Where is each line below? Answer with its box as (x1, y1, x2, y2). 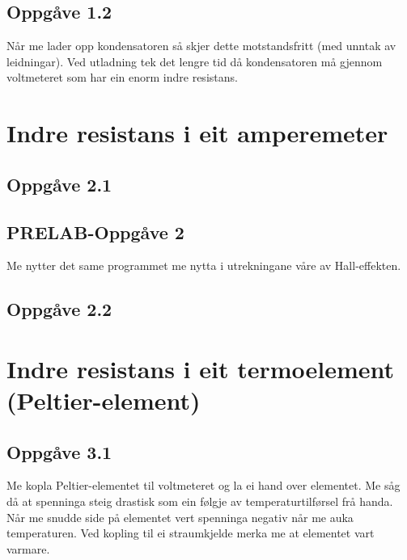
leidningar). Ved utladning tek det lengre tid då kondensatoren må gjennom (6, 53, 383, 69)
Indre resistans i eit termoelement (6, 352, 395, 385)
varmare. (6, 540, 50, 557)
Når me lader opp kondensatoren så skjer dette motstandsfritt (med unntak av (6, 37, 396, 54)
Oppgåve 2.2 (6, 297, 112, 322)
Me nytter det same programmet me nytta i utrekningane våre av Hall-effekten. (6, 257, 401, 274)
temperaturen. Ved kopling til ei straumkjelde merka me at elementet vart (6, 524, 375, 541)
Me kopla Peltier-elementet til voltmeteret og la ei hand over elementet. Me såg (6, 477, 401, 494)
